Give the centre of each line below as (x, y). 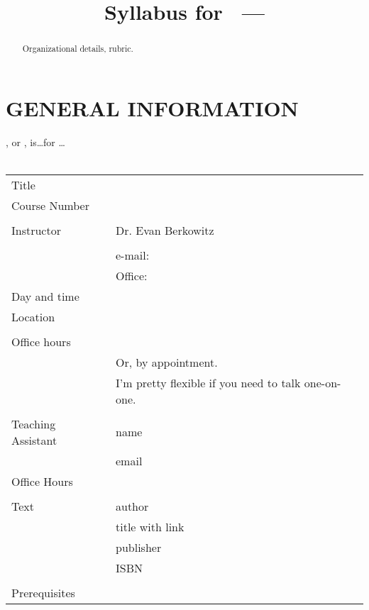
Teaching (34, 423)
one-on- (323, 382)
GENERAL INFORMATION (152, 107)
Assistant (34, 440)
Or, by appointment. (167, 362)
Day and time (45, 296)
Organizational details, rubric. (78, 49)
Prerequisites (43, 592)
